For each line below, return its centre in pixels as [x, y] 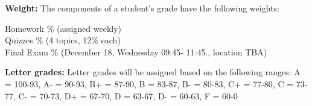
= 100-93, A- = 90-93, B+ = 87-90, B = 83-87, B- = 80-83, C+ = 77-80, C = [149, 83]
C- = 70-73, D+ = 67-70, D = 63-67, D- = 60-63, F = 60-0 [128, 95]
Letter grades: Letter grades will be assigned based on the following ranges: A [153, 72]
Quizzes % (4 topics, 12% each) [63, 40]
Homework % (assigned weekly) [63, 28]
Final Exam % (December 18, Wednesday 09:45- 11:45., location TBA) [136, 51]
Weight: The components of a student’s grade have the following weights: [142, 8]
